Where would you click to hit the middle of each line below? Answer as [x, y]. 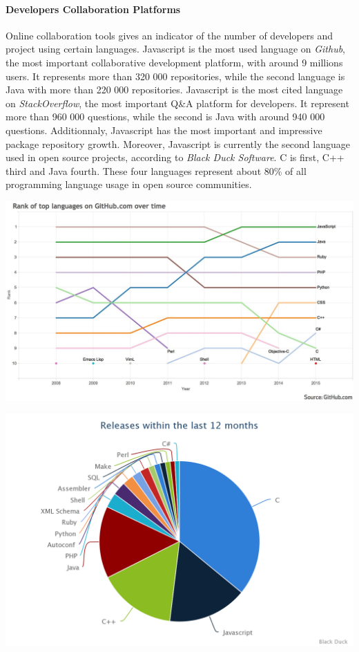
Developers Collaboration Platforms [93, 9]
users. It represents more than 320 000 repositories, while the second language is [175, 76]
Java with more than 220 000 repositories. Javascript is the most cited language [174, 90]
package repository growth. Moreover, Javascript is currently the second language [178, 143]
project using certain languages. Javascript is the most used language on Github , [176, 49]
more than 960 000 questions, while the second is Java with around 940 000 [165, 117]
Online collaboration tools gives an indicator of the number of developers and [169, 35]
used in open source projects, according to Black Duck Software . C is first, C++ [175, 157]
